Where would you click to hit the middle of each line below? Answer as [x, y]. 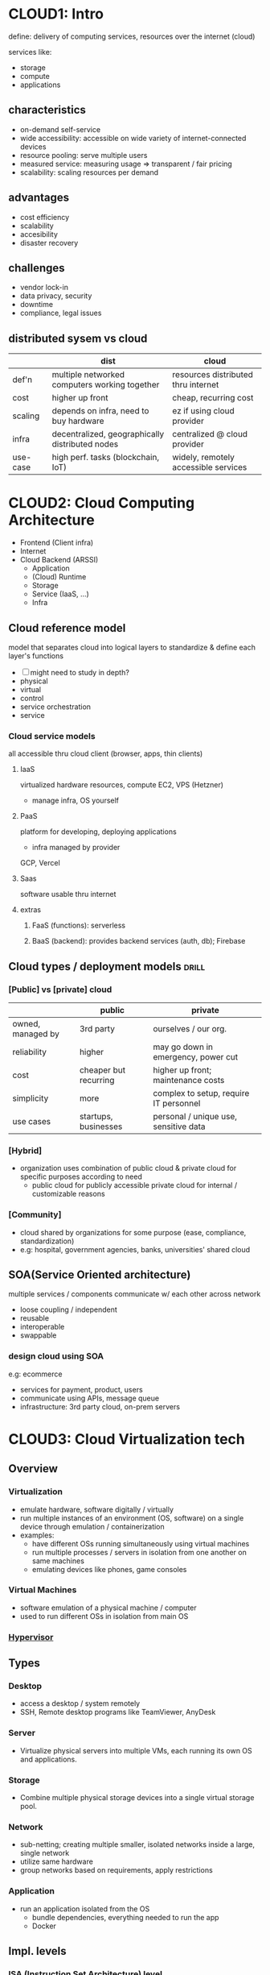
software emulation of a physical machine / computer [108, 1608]
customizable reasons [69, 1194]
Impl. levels [37, 1951]
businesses [101, 1126]
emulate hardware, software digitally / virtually [97, 1509]
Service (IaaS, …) [61, 594]
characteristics [47, 110]
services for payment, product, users [81, 1389]
